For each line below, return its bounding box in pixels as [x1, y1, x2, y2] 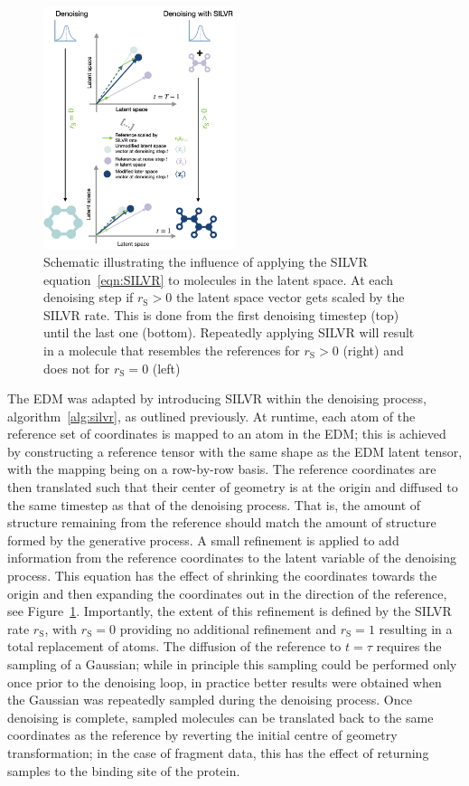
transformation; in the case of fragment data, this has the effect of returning [7, 743, 429, 762]
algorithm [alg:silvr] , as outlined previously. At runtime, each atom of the [7, 406, 416, 425]
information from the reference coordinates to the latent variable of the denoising [7, 548, 457, 567]
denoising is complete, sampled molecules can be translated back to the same [7, 707, 434, 726]
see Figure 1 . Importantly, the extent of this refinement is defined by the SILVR [7, 601, 452, 620]
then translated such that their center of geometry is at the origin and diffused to [7, 478, 458, 497]
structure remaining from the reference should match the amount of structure [7, 513, 436, 532]
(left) [152, 358, 181, 377]
